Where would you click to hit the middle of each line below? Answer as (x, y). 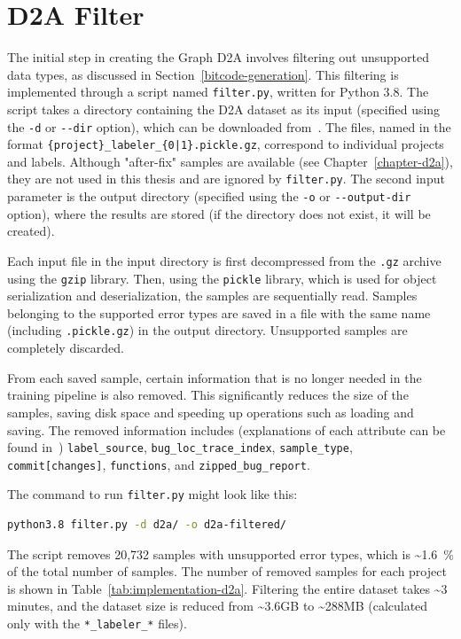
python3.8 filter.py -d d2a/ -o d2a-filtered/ (147, 525)
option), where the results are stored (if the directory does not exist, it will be (219, 213)
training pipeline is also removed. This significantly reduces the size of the (208, 395)
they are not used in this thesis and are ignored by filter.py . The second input (226, 179)
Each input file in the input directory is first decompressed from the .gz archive (224, 260)
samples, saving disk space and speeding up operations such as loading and (211, 412)
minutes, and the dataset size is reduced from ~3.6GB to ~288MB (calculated (218, 606)
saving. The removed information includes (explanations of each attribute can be (227, 429)
